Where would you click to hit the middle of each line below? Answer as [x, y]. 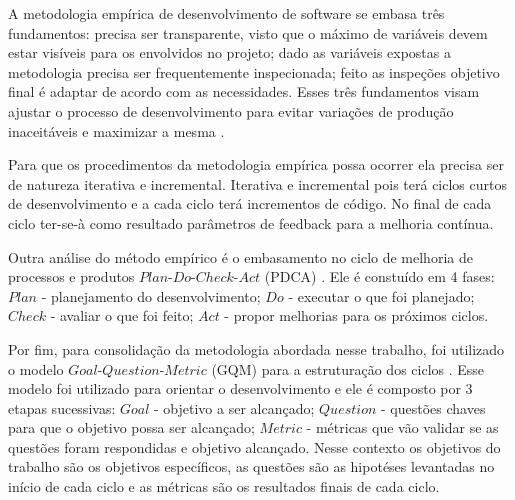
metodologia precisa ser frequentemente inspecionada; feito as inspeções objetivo [254, 71]
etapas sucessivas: [62, 407]
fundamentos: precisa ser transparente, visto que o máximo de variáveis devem [248, 32]
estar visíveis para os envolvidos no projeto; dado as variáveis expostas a [229, 52]
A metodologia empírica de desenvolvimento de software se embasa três [226, 13]
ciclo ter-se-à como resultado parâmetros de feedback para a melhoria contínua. [251, 222]
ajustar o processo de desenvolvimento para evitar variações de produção [231, 110]
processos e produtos [71, 276]
